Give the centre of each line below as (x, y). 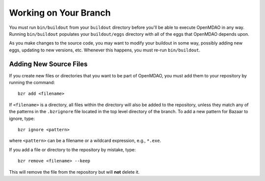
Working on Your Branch (60, 13)
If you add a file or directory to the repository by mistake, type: (72, 150)
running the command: (32, 83)
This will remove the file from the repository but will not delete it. (74, 172)
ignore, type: (22, 118)
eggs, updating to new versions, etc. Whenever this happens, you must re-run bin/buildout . (105, 50)
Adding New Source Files (48, 64)
